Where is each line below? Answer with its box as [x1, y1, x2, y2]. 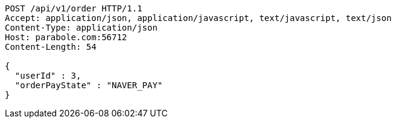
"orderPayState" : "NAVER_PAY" [14, 80, 163, 90]
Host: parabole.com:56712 [5, 32, 127, 42]
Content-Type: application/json [5, 23, 158, 32]
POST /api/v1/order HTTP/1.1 [5, 4, 142, 13]
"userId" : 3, [14, 71, 81, 80]
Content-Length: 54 [5, 42, 97, 52]
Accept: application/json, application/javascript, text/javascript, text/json [5, 13, 392, 23]
